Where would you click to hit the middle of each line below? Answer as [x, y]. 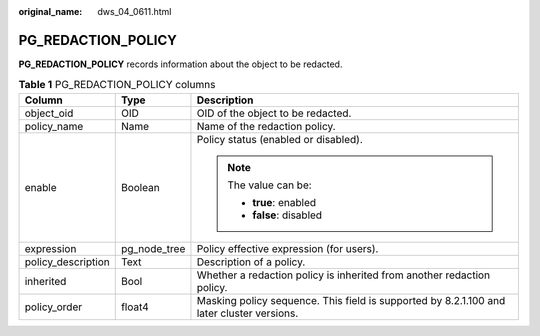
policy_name [54, 126]
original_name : [50, 11]
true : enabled [284, 202]
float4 [134, 307]
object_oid [49, 113]
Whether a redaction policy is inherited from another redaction [343, 275]
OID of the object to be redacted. [274, 113]
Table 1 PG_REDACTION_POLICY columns [117, 85]
